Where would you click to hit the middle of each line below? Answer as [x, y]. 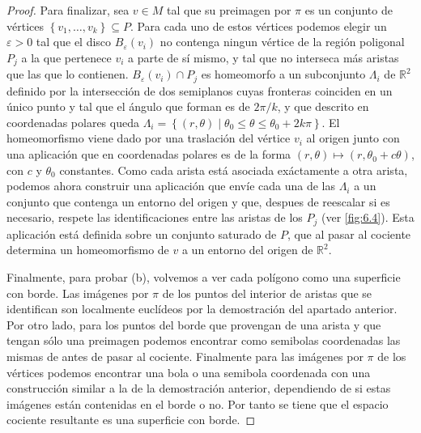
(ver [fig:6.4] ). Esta [368, 217]
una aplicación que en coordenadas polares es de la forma [149, 154]
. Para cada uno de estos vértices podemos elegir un [258, 25]
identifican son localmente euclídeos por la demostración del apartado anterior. [202, 309]
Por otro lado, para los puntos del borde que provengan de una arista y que [194, 324]
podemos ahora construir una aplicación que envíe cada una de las [171, 186]
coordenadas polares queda [73, 122]
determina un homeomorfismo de [88, 250]
